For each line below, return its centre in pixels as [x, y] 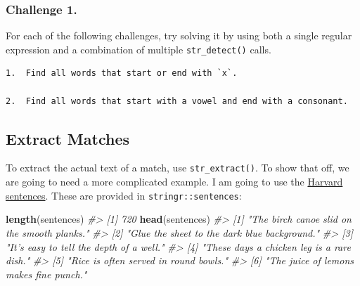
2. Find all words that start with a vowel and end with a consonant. [177, 101]
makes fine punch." [46, 274]
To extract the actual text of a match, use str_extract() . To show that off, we [178, 168]
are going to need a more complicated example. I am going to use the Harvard [174, 182]
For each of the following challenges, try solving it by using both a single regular [179, 35]
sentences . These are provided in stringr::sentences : [124, 195]
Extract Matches [68, 138]
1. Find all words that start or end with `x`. [122, 73]
